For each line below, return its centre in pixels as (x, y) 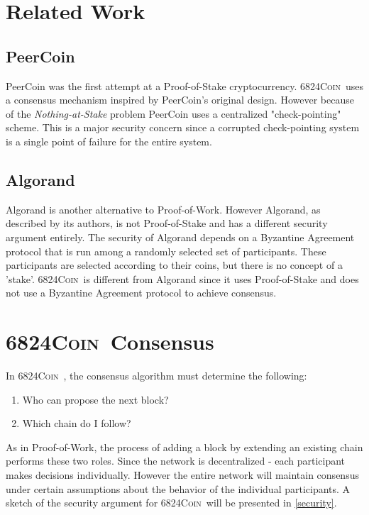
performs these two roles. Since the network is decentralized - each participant (176, 461)
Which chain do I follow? (77, 423)
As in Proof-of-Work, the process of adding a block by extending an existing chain (184, 447)
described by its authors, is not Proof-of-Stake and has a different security (167, 223)
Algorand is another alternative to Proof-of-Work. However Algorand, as (163, 209)
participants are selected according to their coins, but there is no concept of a (174, 265)
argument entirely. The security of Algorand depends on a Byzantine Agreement (180, 237)
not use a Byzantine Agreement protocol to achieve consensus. (141, 293)
